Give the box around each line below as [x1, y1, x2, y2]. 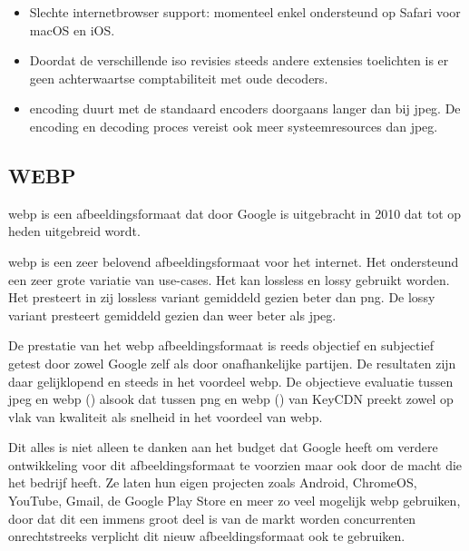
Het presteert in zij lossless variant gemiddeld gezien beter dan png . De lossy [8, 288, 435, 307]
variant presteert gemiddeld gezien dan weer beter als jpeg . [8, 305, 337, 324]
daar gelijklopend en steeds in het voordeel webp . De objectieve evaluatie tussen [8, 371, 454, 390]
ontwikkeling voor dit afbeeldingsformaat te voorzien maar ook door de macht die [8, 455, 463, 474]
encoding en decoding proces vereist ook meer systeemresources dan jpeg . [29, 116, 438, 135]
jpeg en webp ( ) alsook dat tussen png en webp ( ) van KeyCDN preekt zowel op [8, 389, 454, 408]
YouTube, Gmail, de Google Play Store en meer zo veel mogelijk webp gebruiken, [8, 491, 461, 510]
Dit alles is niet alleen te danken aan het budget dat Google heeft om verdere [8, 438, 438, 457]
